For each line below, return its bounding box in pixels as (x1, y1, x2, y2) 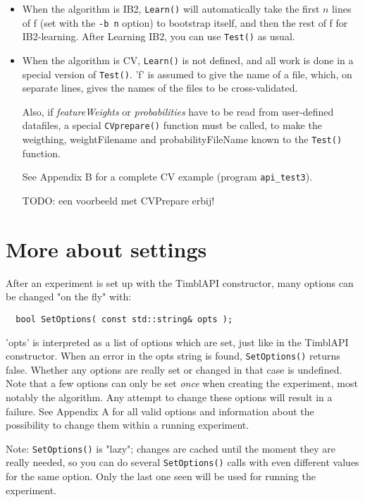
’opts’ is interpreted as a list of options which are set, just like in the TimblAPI (6, 334, 349, 349)
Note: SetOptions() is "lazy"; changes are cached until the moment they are (6, 441, 335, 455)
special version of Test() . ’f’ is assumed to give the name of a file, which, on (22, 66, 352, 81)
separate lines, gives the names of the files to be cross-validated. (22, 80, 298, 95)
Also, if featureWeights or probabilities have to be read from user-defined (22, 104, 334, 118)
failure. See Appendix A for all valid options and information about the (6, 403, 314, 418)
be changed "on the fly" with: (6, 289, 132, 304)
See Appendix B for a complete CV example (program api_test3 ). (22, 169, 313, 184)
